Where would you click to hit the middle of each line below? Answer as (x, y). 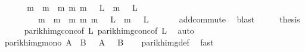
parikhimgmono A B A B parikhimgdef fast (109, 42)
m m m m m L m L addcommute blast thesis (169, 19)
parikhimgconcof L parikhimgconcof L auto (109, 30)
